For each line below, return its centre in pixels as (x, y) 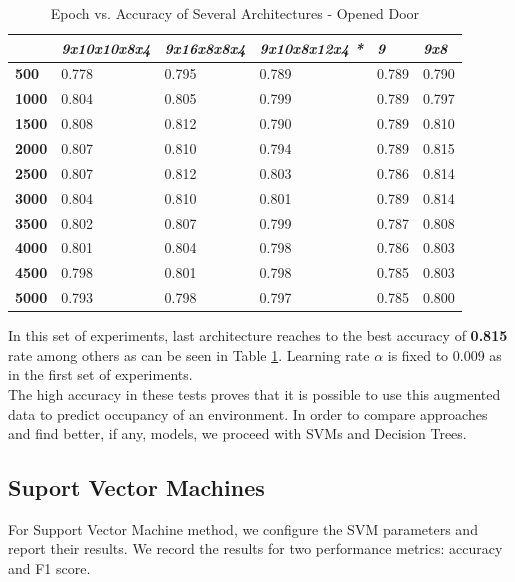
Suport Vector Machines (136, 487)
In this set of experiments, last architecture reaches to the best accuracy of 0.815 (258, 335)
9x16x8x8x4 (205, 47)
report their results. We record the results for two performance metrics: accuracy (255, 548)
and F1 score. (49, 568)
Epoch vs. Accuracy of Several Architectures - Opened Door (235, 13)
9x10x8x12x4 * (311, 47)
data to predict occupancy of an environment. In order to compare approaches (248, 413)
